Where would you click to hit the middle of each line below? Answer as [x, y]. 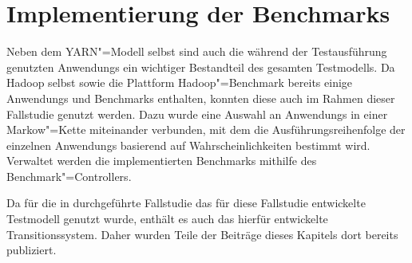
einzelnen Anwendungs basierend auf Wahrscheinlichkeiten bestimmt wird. [188, 145]
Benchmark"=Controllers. [69, 176]
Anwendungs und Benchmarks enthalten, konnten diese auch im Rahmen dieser [201, 98]
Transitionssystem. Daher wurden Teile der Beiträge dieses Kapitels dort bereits [202, 234]
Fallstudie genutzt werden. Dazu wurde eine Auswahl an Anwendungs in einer [197, 114]
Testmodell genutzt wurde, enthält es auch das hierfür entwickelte [167, 219]
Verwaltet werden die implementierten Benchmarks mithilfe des [162, 161]
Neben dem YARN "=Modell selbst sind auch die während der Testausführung [197, 51]
